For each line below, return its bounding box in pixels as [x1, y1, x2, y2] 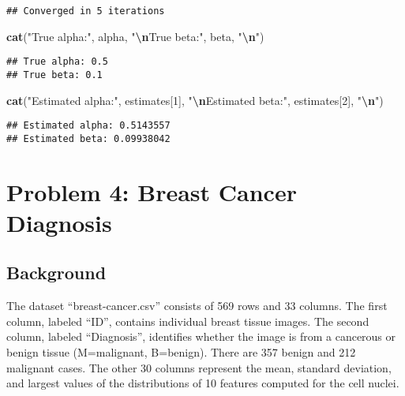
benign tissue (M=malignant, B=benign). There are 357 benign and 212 [6, 344, 356, 361]
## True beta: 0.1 [6, 69, 103, 80]
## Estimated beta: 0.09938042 [6, 133, 171, 144]
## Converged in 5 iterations [6, 6, 165, 17]
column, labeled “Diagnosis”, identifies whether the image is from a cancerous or [6, 328, 396, 345]
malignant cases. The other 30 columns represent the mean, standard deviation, [6, 359, 392, 375]
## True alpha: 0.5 [6, 56, 108, 68]
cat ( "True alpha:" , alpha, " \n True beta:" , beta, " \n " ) [6, 28, 264, 44]
